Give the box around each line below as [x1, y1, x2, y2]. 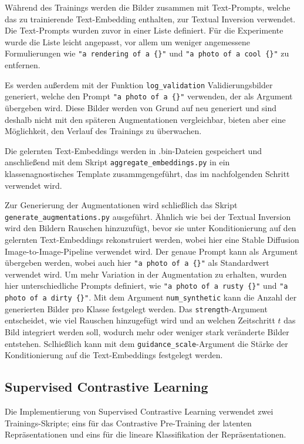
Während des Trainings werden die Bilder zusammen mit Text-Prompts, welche [5, 1, 291, 13]
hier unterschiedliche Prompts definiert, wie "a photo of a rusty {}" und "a [5, 279, 288, 292]
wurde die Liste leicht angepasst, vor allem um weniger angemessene [5, 35, 250, 48]
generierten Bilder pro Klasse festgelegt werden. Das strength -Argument [5, 302, 268, 315]
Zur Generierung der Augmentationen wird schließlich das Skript [5, 199, 238, 211]
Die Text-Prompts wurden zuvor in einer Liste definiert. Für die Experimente [5, 24, 283, 36]
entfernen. [5, 59, 40, 71]
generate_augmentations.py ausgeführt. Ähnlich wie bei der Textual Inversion [5, 210, 291, 222]
